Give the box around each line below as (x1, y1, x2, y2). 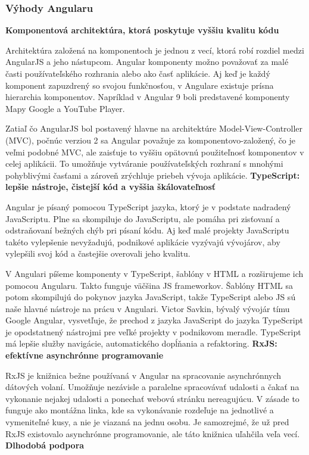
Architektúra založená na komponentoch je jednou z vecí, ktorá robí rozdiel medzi (5, 43, 304, 56)
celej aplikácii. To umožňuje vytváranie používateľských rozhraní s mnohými (5, 157, 283, 170)
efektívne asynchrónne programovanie (5, 349, 164, 361)
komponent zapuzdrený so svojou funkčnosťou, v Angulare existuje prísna (5, 79, 274, 91)
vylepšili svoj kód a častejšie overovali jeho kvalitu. (5, 247, 191, 260)
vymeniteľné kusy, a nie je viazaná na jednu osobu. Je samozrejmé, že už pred (5, 416, 289, 428)
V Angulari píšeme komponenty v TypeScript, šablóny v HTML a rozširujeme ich (5, 267, 304, 279)
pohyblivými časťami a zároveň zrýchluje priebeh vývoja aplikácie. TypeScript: (5, 169, 300, 181)
